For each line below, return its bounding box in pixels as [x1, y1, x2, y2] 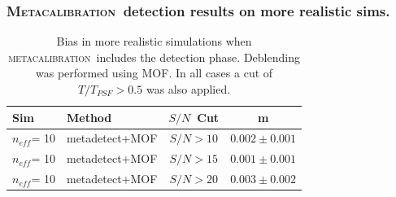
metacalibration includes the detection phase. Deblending [8, 48, 300, 65]
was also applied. [146, 81, 231, 97]
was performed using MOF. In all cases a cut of [36, 64, 273, 81]
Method [66, 108, 112, 125]
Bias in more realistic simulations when [56, 33, 252, 50]
